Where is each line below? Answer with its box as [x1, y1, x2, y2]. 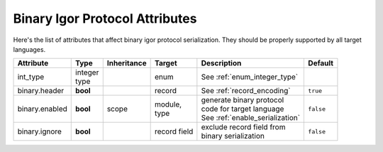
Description [201, 58, 242, 68]
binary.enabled [17, 104, 67, 114]
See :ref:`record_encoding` [201, 86, 291, 96]
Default [308, 58, 333, 68]
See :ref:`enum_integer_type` [201, 72, 298, 82]
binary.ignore [17, 126, 62, 136]
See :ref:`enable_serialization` [201, 113, 301, 123]
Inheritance [106, 58, 147, 68]
